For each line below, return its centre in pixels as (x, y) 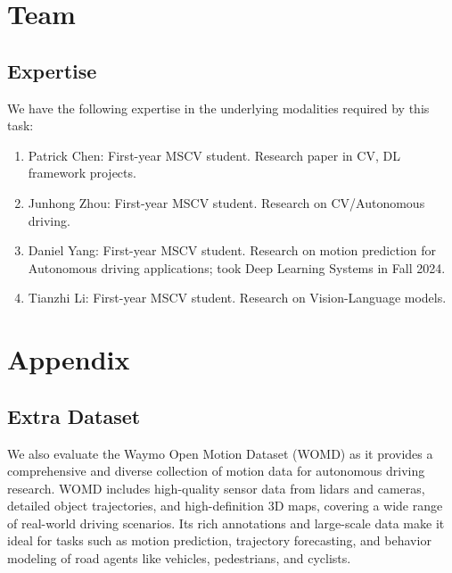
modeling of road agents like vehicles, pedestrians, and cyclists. (179, 558)
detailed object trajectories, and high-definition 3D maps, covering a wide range (225, 506)
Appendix (69, 359)
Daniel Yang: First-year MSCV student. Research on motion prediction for (232, 250)
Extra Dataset (74, 415)
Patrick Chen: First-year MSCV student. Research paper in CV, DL (214, 155)
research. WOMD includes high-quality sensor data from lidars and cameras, (216, 488)
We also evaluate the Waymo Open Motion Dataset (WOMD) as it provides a (220, 453)
